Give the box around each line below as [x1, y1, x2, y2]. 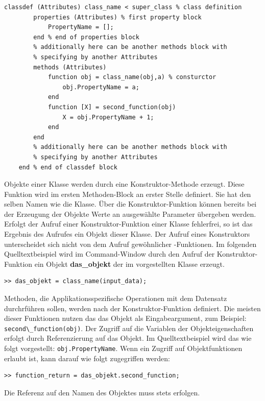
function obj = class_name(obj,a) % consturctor [47, 73, 216, 81]
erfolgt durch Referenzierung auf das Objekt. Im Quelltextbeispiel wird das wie [4, 333, 252, 343]
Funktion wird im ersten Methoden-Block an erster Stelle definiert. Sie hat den [4, 188, 251, 199]
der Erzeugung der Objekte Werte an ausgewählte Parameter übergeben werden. [4, 208, 256, 219]
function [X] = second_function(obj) [47, 103, 176, 111]
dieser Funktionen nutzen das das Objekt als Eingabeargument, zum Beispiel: [4, 313, 247, 323]
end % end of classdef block [18, 163, 117, 171]
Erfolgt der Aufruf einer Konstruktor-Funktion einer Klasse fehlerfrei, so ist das [4, 218, 253, 229]
